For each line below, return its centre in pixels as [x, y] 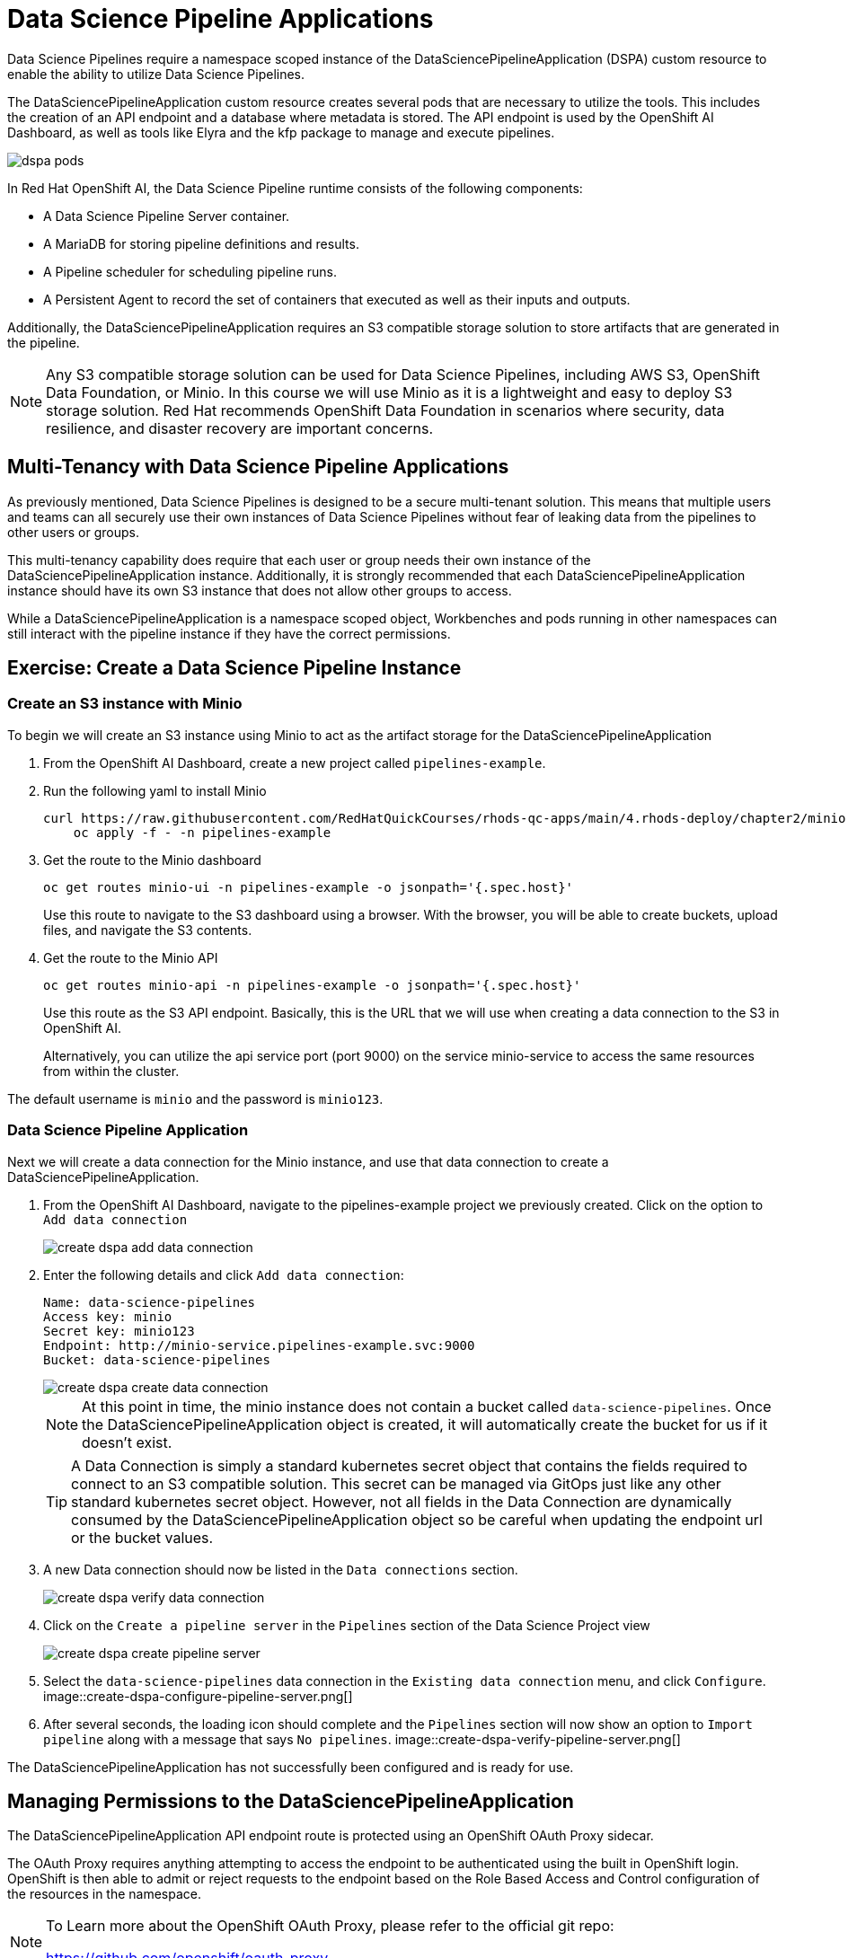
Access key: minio [108, 1316]
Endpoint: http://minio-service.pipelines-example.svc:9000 [259, 1345]
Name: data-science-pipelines [150, 1302]
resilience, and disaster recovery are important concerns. [240, 428]
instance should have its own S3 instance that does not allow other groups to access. [260, 590]
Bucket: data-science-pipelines [157, 1359]
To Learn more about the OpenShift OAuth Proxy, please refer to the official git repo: [330, 1926]
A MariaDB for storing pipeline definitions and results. [201, 243]
